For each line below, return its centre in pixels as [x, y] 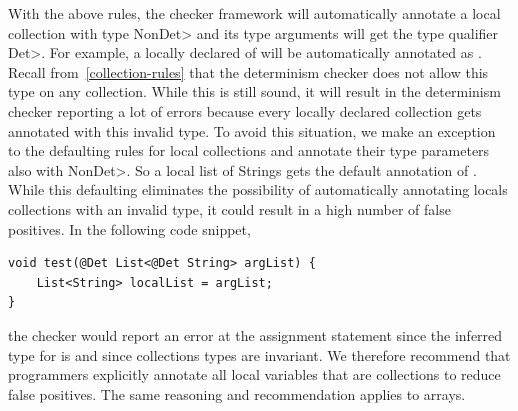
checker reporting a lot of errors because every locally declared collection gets [245, 110]
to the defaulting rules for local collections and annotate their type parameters [249, 150]
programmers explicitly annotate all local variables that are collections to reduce [254, 374]
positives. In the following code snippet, [129, 228]
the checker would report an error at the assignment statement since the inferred [255, 334]
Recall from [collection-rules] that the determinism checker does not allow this [248, 71]
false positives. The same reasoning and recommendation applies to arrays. [237, 393]
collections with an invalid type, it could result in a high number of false [229, 208]
